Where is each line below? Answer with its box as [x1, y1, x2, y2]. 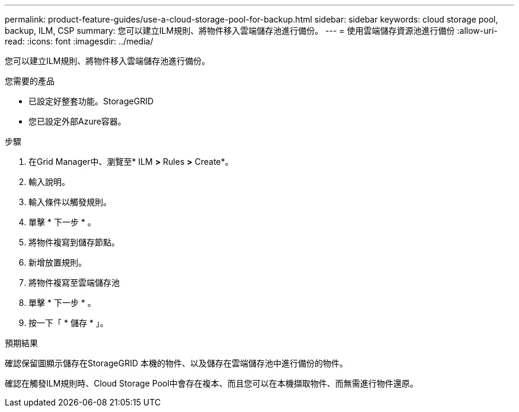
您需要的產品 [5, 76, 55, 86]
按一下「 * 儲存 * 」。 [28, 318, 108, 328]
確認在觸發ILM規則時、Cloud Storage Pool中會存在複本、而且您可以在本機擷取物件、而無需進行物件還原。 [5, 378, 418, 388]
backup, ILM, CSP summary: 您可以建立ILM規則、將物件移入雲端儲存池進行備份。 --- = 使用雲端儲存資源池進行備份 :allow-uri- [5, 25, 498, 36]
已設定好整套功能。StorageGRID [28, 96, 154, 106]
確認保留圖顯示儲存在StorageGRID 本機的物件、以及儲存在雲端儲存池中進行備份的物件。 [5, 358, 348, 368]
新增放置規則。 [28, 257, 86, 267]
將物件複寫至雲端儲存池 [28, 277, 120, 288]
